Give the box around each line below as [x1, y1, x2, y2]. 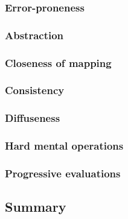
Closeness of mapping [5, 55, 112, 70]
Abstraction [5, 27, 64, 42]
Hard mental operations [5, 138, 124, 153]
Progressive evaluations [5, 165, 121, 180]
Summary [5, 197, 66, 216]
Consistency [5, 83, 65, 98]
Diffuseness [5, 110, 60, 125]
